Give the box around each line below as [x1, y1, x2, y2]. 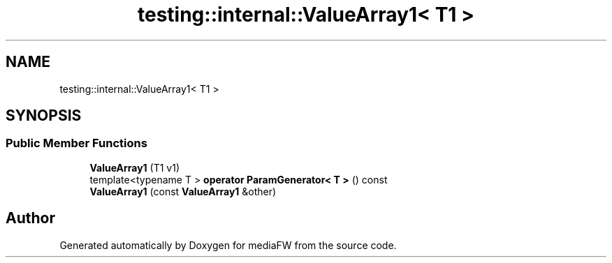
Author [6, 209, 55, 227]
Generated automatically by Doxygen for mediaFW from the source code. [59, 239, 397, 251]
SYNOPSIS [6, 107, 82, 125]
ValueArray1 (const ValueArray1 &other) [89, 185, 277, 197]
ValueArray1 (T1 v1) [89, 161, 180, 174]
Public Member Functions [6, 136, 147, 151]
